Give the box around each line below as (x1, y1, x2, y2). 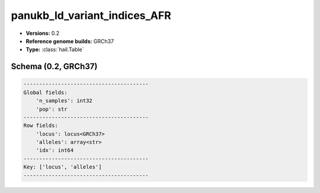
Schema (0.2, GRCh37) (11, 62, 98, 72)
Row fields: (23, 122, 59, 129)
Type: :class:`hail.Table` (25, 46, 84, 53)
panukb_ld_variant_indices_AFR (11, 9, 171, 22)
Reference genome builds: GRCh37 (25, 37, 114, 44)
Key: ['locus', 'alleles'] (23, 163, 102, 171)
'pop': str (36, 105, 68, 112)
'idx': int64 (36, 147, 74, 154)
